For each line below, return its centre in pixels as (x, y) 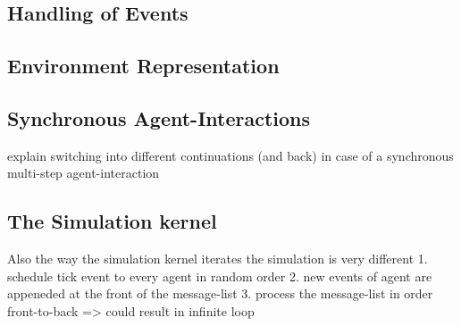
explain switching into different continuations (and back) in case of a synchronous (230, 155)
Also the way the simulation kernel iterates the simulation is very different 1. (218, 259)
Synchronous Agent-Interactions (159, 117)
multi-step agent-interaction (84, 173)
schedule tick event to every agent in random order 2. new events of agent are (220, 276)
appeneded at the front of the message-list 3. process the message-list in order (220, 293)
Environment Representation (143, 66)
